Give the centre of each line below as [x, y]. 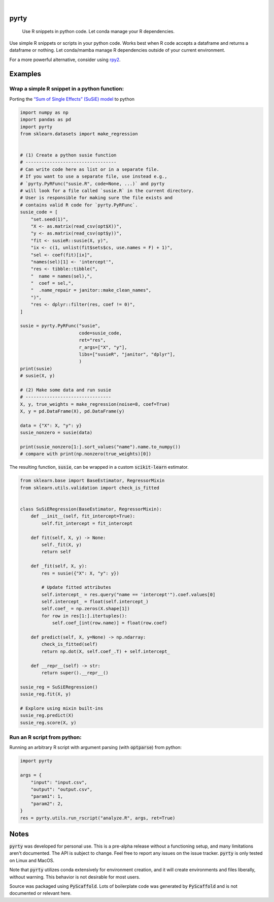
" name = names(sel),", [62, 276]
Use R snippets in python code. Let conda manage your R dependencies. [98, 32]
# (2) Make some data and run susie [66, 390]
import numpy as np [44, 112]
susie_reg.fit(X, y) [45, 694]
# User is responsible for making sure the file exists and [96, 198]
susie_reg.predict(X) [47, 715]
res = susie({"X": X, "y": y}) [80, 573]
